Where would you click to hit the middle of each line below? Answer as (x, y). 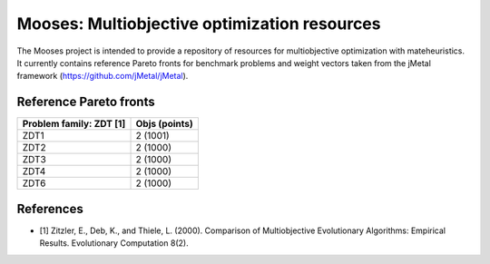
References (50, 209)
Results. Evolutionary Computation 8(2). (114, 243)
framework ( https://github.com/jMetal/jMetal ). (103, 76)
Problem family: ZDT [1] (74, 124)
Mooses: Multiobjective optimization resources (199, 24)
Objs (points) (165, 124)
